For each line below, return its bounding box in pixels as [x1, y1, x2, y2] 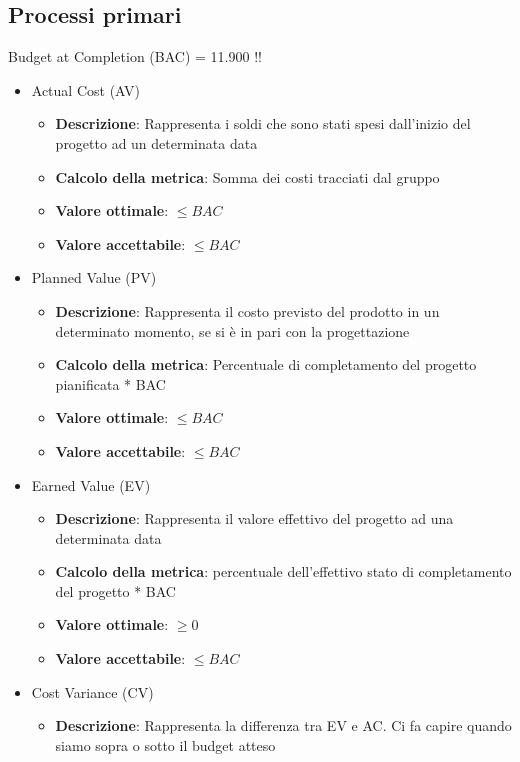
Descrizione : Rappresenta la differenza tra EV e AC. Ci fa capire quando [55, 715, 512, 736]
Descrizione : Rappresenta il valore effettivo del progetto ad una [55, 508, 454, 529]
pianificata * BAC [55, 373, 166, 394]
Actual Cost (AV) [31, 79, 140, 100]
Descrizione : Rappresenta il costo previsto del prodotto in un [55, 300, 440, 321]
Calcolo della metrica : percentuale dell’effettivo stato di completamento [55, 561, 512, 582]
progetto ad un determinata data [55, 132, 258, 153]
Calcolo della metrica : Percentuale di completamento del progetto [55, 354, 477, 375]
